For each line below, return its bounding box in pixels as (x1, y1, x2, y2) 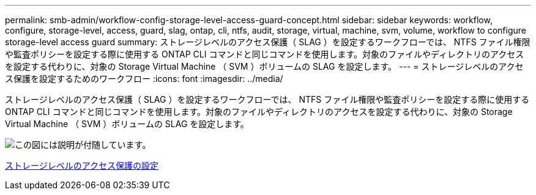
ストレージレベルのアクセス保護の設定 (5, 160, 159, 171)
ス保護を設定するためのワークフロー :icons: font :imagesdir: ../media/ (5, 73, 283, 84)
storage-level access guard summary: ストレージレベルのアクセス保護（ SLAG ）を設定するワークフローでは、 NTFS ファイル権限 (5, 37, 530, 47)
